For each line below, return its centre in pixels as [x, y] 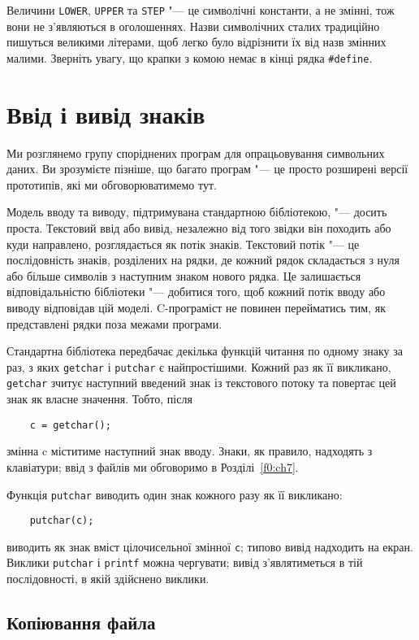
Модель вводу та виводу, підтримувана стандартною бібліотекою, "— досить [197, 212]
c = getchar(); [70, 425]
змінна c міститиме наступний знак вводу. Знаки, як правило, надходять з [190, 451]
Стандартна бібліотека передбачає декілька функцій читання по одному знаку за [205, 351]
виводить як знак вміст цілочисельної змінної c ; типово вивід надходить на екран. [210, 546]
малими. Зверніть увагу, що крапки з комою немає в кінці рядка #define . [190, 57]
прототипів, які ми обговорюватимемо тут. [112, 184]
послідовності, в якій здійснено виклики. [108, 579]
